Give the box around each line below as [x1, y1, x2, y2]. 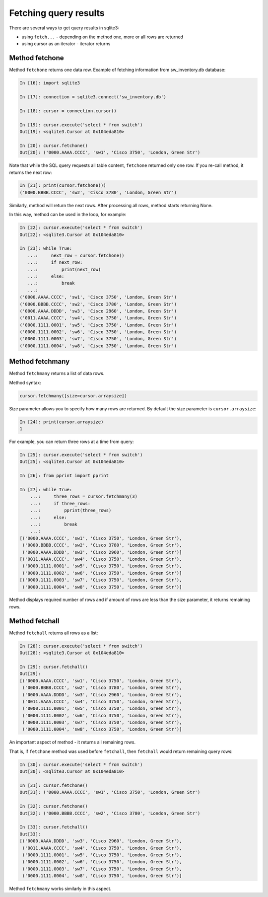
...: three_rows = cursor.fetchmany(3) [30, 494, 137, 499]
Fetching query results [9, 7, 105, 18]
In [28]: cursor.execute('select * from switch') [19, 643, 143, 649]
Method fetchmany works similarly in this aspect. [9, 886, 112, 892]
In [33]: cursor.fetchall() [19, 824, 88, 830]
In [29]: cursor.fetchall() [19, 664, 88, 670]
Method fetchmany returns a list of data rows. [9, 371, 105, 376]
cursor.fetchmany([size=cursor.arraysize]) [19, 393, 128, 398]
